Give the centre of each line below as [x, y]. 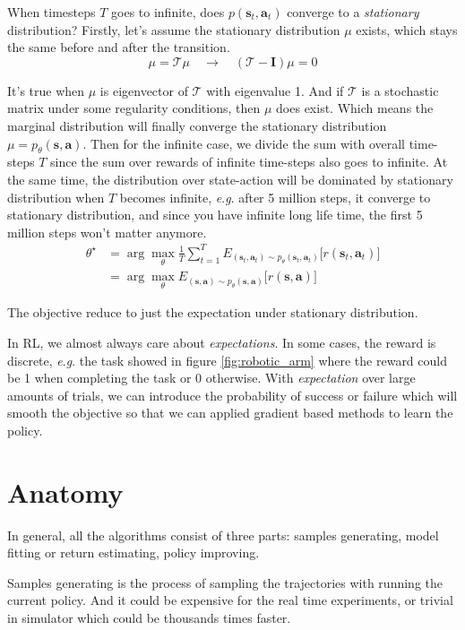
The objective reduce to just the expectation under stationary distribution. [213, 312]
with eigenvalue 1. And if [275, 90]
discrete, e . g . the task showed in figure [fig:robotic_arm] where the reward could [227, 360]
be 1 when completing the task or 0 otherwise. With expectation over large [211, 378]
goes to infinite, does [168, 12]
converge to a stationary [353, 12]
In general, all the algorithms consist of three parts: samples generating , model [223, 535]
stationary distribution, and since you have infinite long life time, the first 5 [215, 215]
